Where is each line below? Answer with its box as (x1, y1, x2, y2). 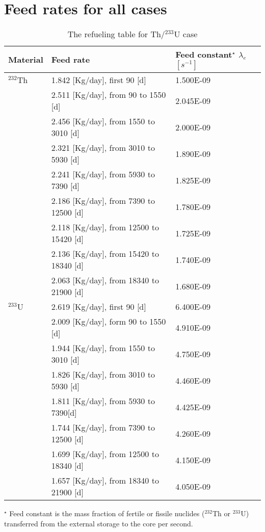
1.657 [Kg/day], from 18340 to (51, 474, 159, 487)
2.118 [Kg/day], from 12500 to (51, 221, 159, 233)
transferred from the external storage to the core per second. (4, 518, 193, 528)
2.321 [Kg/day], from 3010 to (51, 142, 155, 154)
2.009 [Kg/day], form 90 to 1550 (51, 315, 166, 328)
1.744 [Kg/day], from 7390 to (51, 421, 155, 434)
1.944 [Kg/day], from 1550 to (51, 342, 155, 354)
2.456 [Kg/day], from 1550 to (51, 115, 155, 127)
